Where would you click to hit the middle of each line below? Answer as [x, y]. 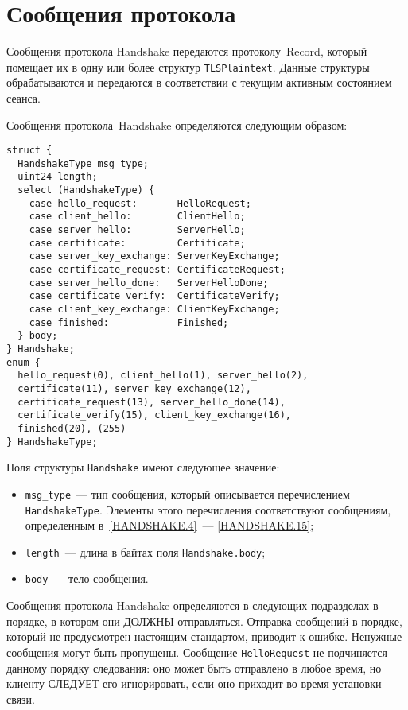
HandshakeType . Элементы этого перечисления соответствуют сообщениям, [208, 509]
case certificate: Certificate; [137, 243]
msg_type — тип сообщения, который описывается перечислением [187, 493]
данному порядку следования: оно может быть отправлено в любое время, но [194, 667]
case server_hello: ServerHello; [137, 230]
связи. [21, 698]
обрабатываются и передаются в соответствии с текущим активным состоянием [199, 82]
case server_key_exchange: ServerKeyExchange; [154, 256]
